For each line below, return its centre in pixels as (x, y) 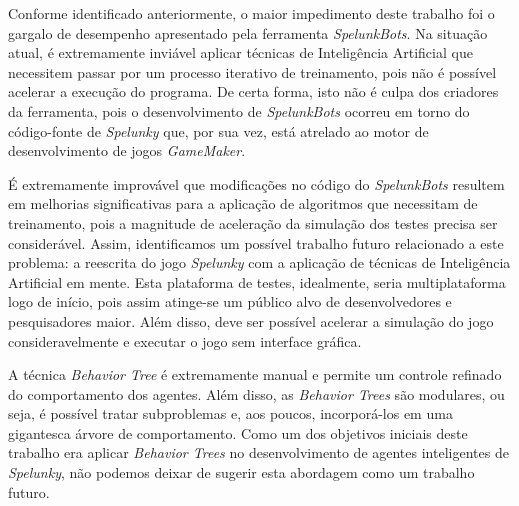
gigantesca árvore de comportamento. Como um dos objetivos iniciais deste (238, 432)
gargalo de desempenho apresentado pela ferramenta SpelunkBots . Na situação (248, 32)
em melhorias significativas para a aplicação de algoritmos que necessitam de (243, 203)
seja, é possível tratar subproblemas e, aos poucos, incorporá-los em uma (230, 413)
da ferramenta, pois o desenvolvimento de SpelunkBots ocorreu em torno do (239, 110)
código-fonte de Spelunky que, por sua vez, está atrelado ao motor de (218, 130)
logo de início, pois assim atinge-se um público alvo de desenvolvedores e (230, 301)
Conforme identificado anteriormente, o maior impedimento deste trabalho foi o (251, 13)
